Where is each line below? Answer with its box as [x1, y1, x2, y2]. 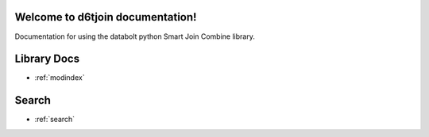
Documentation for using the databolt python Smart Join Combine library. [14, 32, 256, 41]
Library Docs [14, 52, 79, 66]
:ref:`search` [34, 115, 75, 124]
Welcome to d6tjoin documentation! [14, 10, 197, 24]
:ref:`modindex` [34, 73, 85, 82]
